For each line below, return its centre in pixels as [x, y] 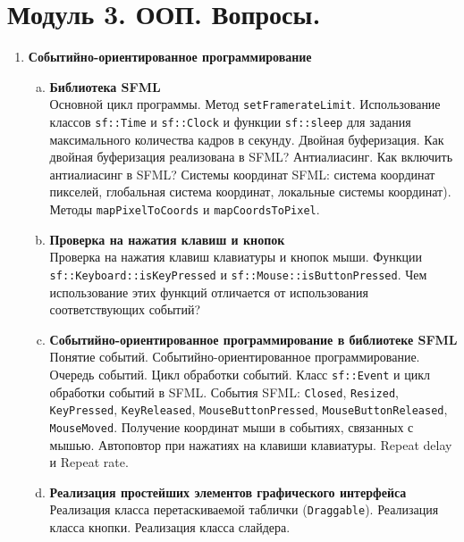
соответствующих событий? [125, 309]
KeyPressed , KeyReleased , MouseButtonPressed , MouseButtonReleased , [249, 409]
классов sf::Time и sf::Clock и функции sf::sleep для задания [230, 121]
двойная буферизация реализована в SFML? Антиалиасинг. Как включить [251, 157]
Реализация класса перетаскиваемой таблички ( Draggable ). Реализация [244, 509]
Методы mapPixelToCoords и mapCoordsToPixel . [185, 209]
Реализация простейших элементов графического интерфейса [228, 492]
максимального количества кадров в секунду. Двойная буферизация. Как [247, 139]
